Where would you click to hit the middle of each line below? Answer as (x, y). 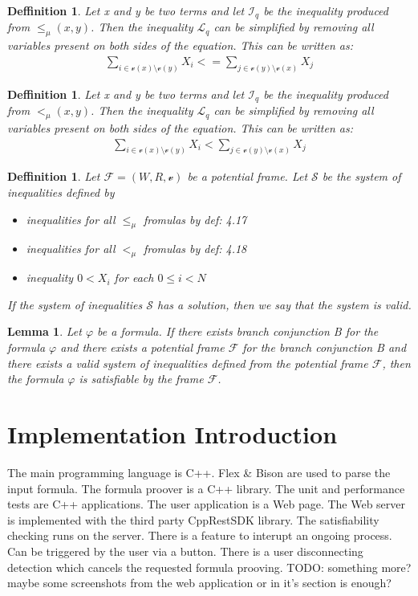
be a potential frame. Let (248, 176)
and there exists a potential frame (142, 347)
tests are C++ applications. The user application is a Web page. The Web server (207, 504)
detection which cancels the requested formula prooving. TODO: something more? (209, 567)
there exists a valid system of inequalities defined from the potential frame (188, 363)
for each (134, 278)
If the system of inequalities (75, 304)
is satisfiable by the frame (141, 379)
